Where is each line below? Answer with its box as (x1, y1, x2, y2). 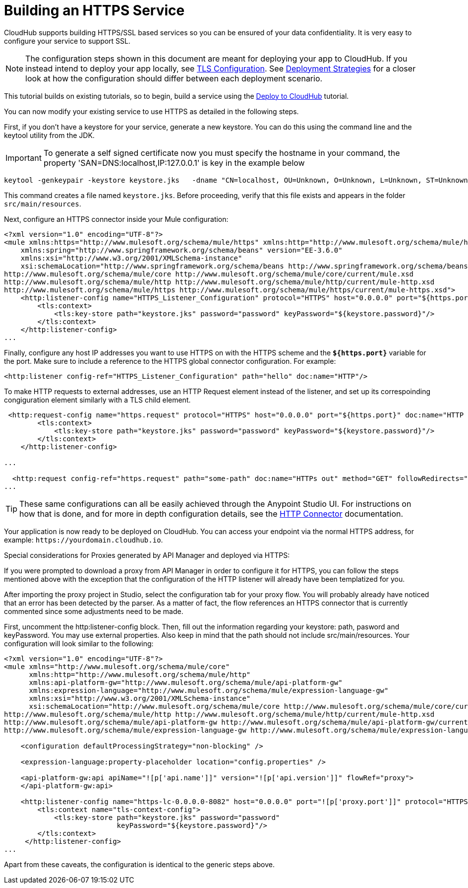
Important (5, 152, 42, 163)
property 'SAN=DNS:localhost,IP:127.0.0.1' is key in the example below (43, 157, 305, 168)
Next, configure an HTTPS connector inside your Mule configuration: (4, 214, 229, 223)
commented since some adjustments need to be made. (4, 607, 183, 615)
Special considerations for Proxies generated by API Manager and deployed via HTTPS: (4, 550, 290, 559)
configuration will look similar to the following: (4, 639, 154, 648)
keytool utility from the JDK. (4, 131, 95, 139)
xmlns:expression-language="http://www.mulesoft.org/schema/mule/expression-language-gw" (29, 686, 389, 694)
